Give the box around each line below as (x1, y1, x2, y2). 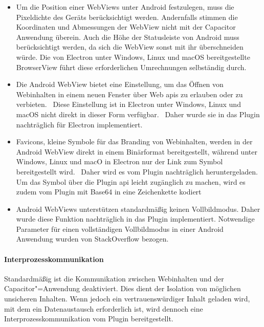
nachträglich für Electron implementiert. (16, 119, 143, 129)
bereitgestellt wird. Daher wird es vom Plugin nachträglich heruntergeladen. (16, 166, 258, 177)
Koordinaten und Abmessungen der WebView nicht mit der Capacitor (16, 21, 236, 32)
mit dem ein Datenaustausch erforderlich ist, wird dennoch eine (4, 303, 203, 314)
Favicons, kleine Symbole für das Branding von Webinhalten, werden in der (16, 136, 253, 147)
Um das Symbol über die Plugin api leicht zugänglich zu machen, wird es (16, 176, 246, 187)
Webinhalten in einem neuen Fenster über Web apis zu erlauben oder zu (16, 89, 243, 99)
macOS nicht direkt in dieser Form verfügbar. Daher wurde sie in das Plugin (16, 108, 260, 119)
